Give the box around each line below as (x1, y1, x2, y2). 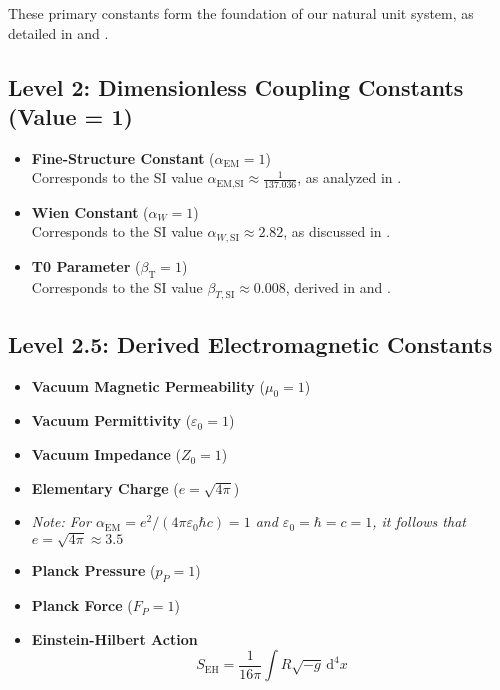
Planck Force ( (31, 595, 133, 616)
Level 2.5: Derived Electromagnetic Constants (8, 328, 493, 359)
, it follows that (372, 511, 466, 532)
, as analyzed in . (297, 167, 402, 188)
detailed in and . (8, 22, 109, 43)
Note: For (31, 511, 91, 532)
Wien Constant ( (31, 201, 149, 222)
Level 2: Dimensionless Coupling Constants (8, 71, 464, 102)
